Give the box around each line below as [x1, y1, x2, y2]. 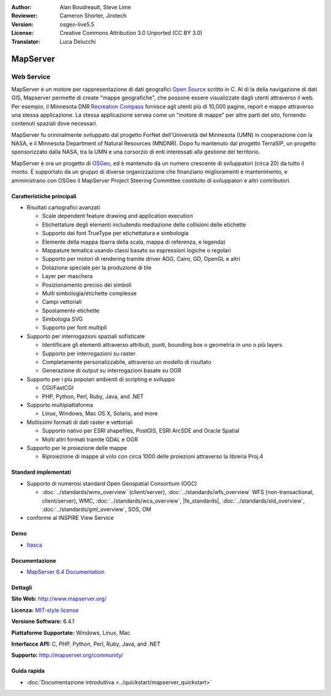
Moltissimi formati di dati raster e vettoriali [26, 418, 133, 426]
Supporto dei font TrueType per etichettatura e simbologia [42, 230, 189, 237]
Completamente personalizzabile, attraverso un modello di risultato [42, 358, 211, 366]
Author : [11, 4, 32, 10]
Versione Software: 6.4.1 [11, 617, 75, 625]
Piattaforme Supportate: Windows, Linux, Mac [11, 629, 131, 636]
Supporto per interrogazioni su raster [42, 350, 136, 357]
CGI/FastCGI [42, 384, 74, 392]
